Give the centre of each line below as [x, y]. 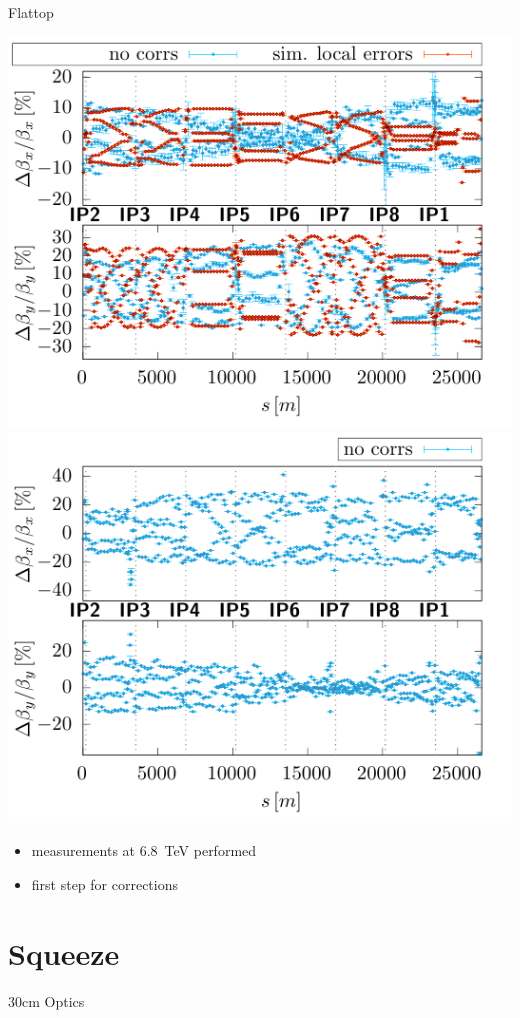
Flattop [31, 12]
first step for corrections [105, 884]
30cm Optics [46, 1000]
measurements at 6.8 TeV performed [144, 850]
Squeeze [64, 952]
